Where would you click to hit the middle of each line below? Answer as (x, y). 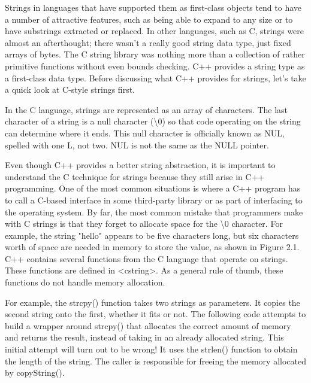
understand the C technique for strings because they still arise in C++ (135, 176)
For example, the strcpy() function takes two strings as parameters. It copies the (153, 302)
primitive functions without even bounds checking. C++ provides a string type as (155, 66)
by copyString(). (35, 373)
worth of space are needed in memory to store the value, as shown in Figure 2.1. (152, 247)
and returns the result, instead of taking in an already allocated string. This (144, 337)
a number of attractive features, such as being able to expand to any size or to (149, 19)
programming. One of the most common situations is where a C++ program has (153, 188)
